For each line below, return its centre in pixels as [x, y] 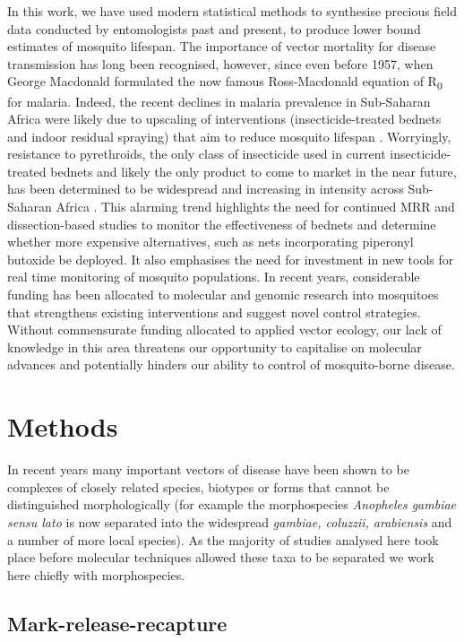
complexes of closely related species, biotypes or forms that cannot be [198, 486]
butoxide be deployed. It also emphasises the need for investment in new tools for [231, 259]
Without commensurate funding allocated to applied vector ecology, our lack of [224, 330]
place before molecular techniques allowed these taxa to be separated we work [221, 557]
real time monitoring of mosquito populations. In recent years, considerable [214, 277]
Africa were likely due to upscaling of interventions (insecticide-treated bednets [224, 119]
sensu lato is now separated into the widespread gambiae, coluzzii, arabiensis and [230, 521]
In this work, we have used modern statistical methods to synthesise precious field [232, 11]
